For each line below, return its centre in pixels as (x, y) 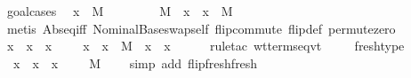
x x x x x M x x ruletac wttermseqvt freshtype (205, 46)
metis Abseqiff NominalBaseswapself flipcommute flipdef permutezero (201, 28)
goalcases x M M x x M (120, 11)
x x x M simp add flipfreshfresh (135, 62)
